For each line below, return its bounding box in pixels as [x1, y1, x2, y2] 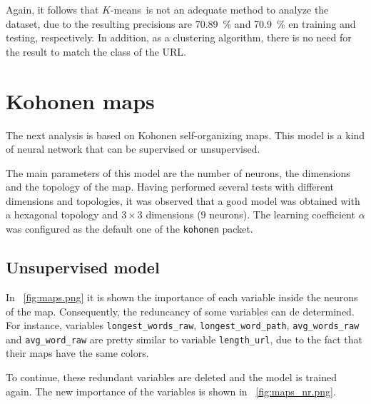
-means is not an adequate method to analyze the [110, 2, 329, 16]
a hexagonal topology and [6, 207, 118, 222]
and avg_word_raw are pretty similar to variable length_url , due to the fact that [6, 331, 362, 346]
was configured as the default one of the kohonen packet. [6, 221, 253, 236]
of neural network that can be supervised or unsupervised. [6, 141, 260, 156]
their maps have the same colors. [6, 345, 149, 360]
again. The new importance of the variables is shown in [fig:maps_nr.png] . [6, 383, 336, 398]
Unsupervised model [6, 256, 160, 278]
